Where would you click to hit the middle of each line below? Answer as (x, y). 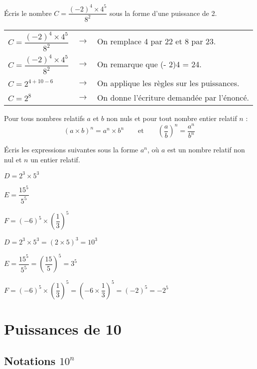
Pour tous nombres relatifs (44, 118)
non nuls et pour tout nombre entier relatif (172, 118)
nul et (13, 159)
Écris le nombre (28, 13)
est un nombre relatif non (206, 150)
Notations (30, 360)
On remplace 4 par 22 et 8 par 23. (156, 41)
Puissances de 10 (63, 328)
